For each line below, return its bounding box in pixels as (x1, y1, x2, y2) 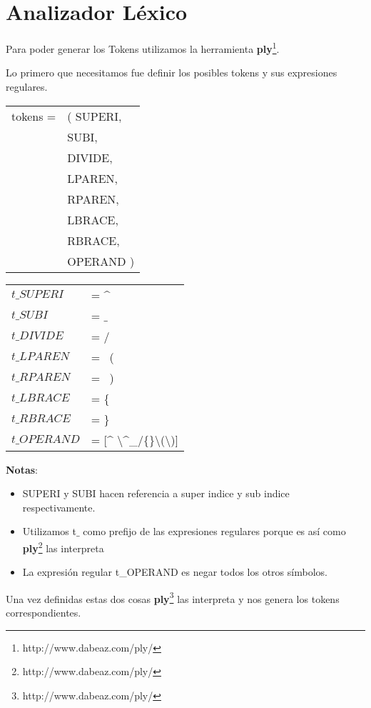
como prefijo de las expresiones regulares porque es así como (83, 524, 346, 539)
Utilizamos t (22, 524, 76, 539)
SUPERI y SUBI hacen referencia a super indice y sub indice (22, 486, 290, 501)
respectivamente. (22, 499, 96, 514)
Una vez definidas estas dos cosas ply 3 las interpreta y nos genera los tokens (6, 589, 340, 606)
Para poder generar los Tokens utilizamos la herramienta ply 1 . (6, 39, 280, 56)
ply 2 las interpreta (22, 538, 104, 555)
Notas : (6, 462, 38, 477)
